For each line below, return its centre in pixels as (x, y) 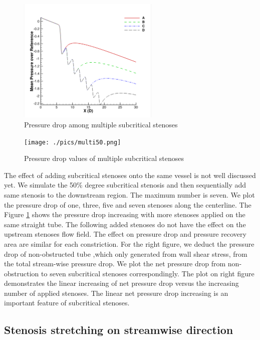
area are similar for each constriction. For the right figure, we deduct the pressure (129, 243)
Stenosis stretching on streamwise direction (119, 330)
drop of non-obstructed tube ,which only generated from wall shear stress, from (126, 253)
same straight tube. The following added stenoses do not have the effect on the (125, 224)
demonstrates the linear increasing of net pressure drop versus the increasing (121, 283)
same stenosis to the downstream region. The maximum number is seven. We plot (129, 194)
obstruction (22, 273)
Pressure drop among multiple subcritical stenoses (101, 124)
